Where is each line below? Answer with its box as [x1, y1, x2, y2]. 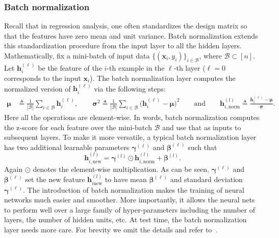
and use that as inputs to [162, 122, 241, 132]
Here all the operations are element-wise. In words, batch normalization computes [4, 112, 260, 123]
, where [199, 50, 222, 61]
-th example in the [107, 62, 165, 73]
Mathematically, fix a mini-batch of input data [4, 50, 150, 61]
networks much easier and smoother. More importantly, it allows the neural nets [4, 194, 255, 205]
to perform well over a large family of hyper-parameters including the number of [4, 204, 255, 215]
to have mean [105, 174, 147, 185]
